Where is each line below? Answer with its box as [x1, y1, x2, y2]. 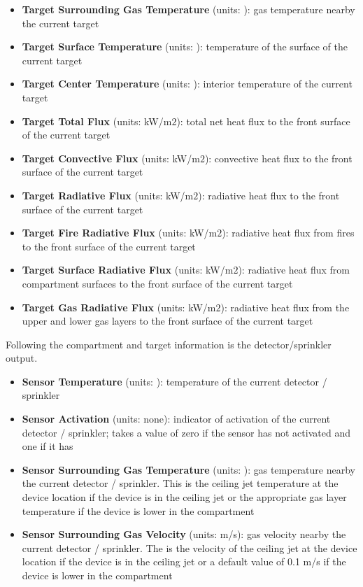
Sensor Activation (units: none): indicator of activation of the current [22, 411, 331, 426]
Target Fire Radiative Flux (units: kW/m [22, 225, 218, 240]
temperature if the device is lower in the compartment [22, 503, 255, 518]
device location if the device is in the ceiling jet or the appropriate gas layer [22, 490, 347, 504]
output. [6, 351, 38, 365]
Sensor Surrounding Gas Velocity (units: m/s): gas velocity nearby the [22, 527, 346, 542]
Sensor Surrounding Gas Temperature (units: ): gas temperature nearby [22, 462, 355, 476]
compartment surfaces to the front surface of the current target [22, 276, 293, 290]
